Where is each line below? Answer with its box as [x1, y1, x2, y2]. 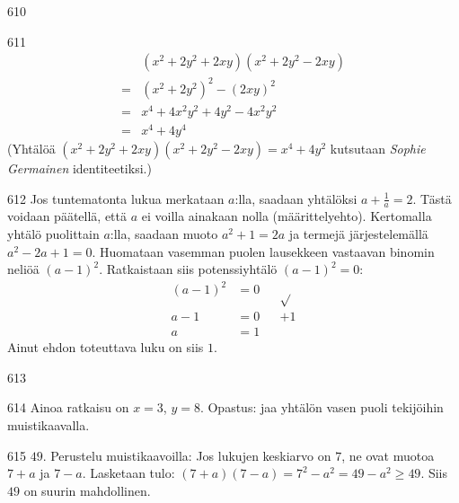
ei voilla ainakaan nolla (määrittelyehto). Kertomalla [141, 207, 432, 225]
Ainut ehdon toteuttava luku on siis [7, 338, 204, 357]
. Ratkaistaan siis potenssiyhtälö [99, 260, 278, 278]
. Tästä [412, 189, 452, 207]
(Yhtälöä [7, 138, 56, 157]
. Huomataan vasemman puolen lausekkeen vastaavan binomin [92, 242, 435, 260]
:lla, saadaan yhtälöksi [234, 189, 357, 207]
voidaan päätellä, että [7, 207, 128, 225]
